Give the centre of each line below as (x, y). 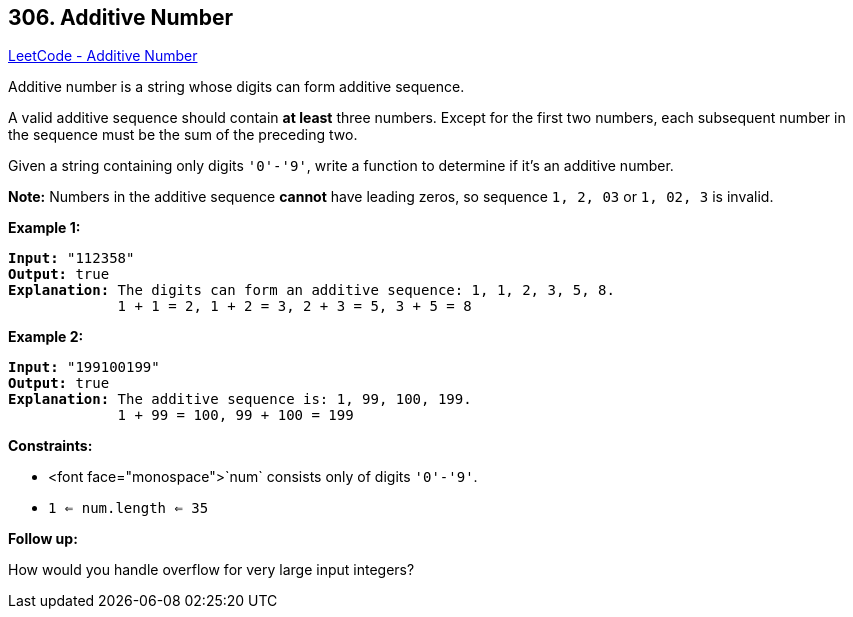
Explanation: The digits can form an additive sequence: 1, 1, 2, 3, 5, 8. (311, 290)
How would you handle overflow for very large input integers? (211, 570)
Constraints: (50, 446)
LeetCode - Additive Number (103, 56)
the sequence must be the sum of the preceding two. (183, 135)
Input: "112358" (71, 258)
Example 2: (46, 337)
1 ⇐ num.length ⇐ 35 (128, 508)
